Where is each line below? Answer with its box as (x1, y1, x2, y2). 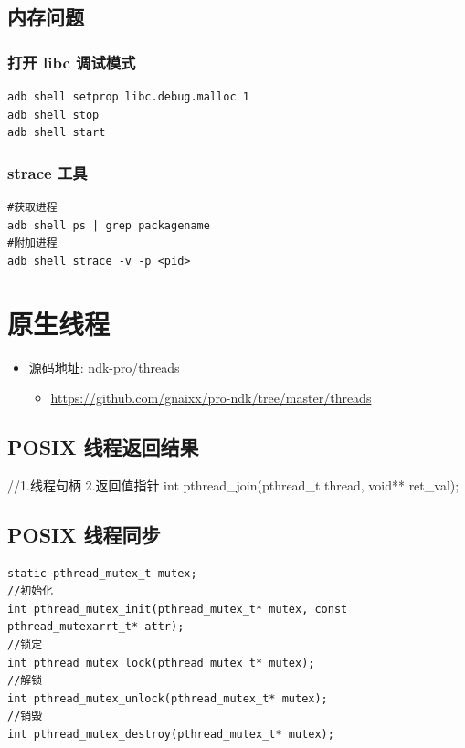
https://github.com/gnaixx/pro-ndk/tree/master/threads (50, 388, 372, 407)
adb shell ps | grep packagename (7, 218, 210, 232)
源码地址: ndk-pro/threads (28, 357, 180, 376)
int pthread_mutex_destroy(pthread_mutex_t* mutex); (7, 728, 334, 742)
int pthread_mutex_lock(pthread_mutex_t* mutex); (7, 656, 315, 669)
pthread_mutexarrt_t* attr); (7, 620, 185, 634)
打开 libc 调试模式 (7, 50, 136, 73)
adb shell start (7, 126, 106, 140)
